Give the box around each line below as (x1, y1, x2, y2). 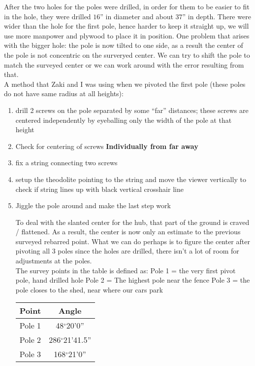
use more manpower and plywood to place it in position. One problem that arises (4, 30, 250, 40)
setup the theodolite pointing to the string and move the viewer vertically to (15, 174, 246, 184)
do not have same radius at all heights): (4, 88, 124, 99)
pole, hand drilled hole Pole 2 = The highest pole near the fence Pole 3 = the (15, 275, 250, 285)
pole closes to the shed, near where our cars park (15, 284, 163, 294)
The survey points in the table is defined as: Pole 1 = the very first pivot (15, 265, 236, 275)
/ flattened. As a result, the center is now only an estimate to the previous (15, 226, 241, 237)
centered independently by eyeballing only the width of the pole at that (15, 114, 232, 125)
